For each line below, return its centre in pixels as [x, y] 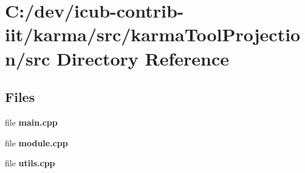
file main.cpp [31, 122]
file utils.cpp [30, 163]
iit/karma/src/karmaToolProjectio [153, 34]
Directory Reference [143, 58]
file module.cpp [36, 142]
